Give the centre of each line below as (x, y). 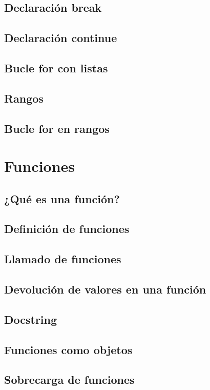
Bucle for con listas (56, 67)
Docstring (31, 319)
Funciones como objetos (68, 349)
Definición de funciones (67, 229)
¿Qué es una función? (62, 198)
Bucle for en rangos (57, 128)
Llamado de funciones (63, 259)
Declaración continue (61, 38)
